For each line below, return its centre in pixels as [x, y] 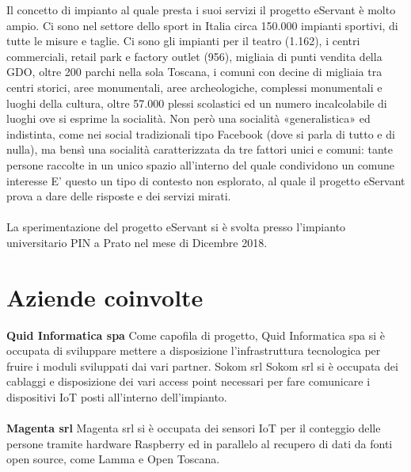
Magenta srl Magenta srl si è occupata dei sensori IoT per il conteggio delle [194, 428]
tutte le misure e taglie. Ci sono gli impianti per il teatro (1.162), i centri [183, 41]
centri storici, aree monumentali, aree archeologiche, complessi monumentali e [194, 87]
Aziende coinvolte [105, 297]
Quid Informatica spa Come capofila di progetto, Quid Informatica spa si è [196, 335]
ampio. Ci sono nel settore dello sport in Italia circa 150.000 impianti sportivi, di [202, 25]
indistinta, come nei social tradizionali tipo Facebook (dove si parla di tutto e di [201, 133]
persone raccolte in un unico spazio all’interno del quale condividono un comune [200, 164]
